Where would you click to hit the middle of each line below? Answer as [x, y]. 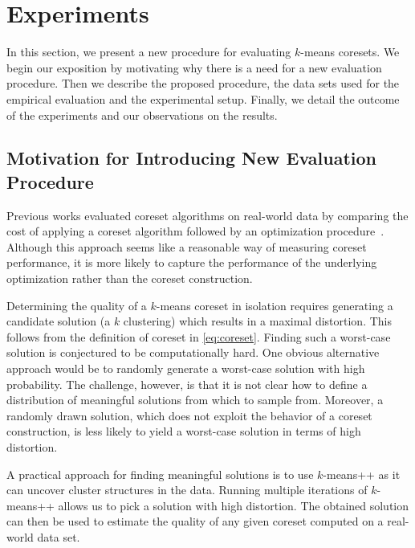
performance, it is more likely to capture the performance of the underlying [192, 262]
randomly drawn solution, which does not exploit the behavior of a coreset [189, 415]
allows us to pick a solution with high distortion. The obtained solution [234, 505]
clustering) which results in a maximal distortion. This [258, 321]
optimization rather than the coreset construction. [130, 278]
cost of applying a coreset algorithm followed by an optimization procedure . [195, 231]
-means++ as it [362, 474]
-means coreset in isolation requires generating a [275, 305]
